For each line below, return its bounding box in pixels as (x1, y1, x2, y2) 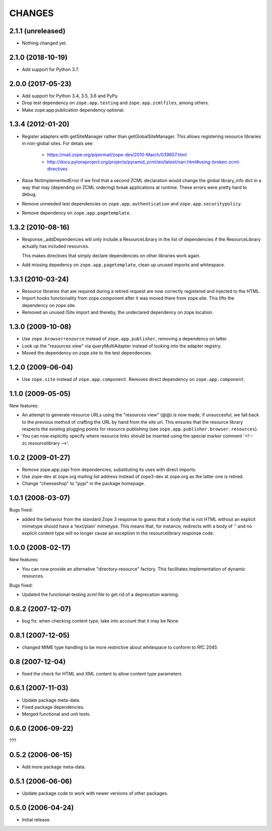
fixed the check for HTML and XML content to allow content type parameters (22, 670, 182, 676)
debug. (22, 191, 37, 197)
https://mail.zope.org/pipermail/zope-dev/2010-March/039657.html (47, 152, 187, 158)
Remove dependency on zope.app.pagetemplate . (22, 210, 131, 216)
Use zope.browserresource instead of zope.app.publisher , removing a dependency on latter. (22, 336, 228, 342)
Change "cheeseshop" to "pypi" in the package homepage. (22, 481, 146, 487)
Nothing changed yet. (22, 40, 67, 46)
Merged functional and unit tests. (22, 711, 91, 717)
